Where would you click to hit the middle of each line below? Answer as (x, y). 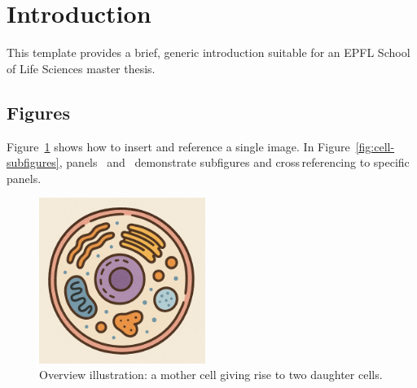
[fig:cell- (375, 146)
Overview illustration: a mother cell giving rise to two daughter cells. (211, 375)
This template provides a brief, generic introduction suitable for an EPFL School (208, 52)
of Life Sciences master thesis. (81, 68)
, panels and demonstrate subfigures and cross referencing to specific (234, 162)
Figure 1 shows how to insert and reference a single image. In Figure (178, 146)
